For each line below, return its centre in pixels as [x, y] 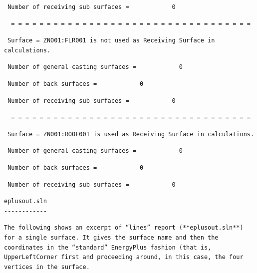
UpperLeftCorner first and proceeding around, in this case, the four [124, 257]
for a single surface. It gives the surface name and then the [111, 237]
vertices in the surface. [47, 267]
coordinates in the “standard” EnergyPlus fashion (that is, [108, 247]
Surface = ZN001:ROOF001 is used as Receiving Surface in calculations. [131, 134]
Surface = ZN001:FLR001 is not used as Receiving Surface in [111, 41]
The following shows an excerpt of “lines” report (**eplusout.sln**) [124, 228]
